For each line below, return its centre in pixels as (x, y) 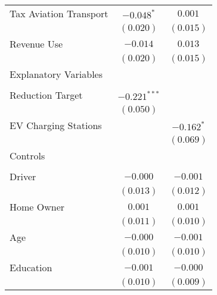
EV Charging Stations (56, 125)
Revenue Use (36, 44)
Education (31, 267)
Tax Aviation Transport (59, 13)
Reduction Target (46, 95)
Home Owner (37, 207)
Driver (23, 176)
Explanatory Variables (56, 74)
